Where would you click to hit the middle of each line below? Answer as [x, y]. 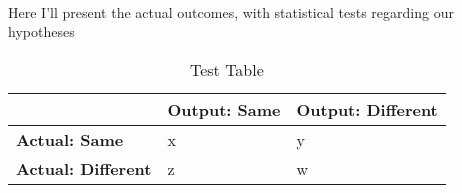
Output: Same [224, 109]
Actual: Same [70, 139]
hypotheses [41, 31]
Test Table [226, 69]
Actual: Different [84, 168]
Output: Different [367, 109]
